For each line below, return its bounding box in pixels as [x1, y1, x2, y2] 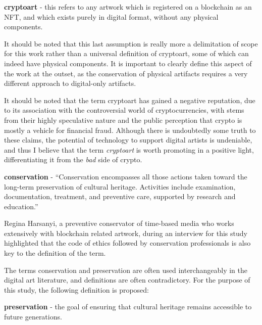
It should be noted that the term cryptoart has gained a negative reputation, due [4, 95, 255, 105]
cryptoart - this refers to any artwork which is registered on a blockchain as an [4, 2, 252, 12]
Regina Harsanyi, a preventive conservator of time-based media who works [4, 218, 234, 228]
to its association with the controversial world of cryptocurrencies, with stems [4, 105, 244, 115]
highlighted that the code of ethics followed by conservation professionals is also [4, 238, 251, 248]
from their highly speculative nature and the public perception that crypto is [4, 114, 242, 125]
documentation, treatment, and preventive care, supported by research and [4, 191, 236, 202]
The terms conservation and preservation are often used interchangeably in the [4, 264, 247, 275]
